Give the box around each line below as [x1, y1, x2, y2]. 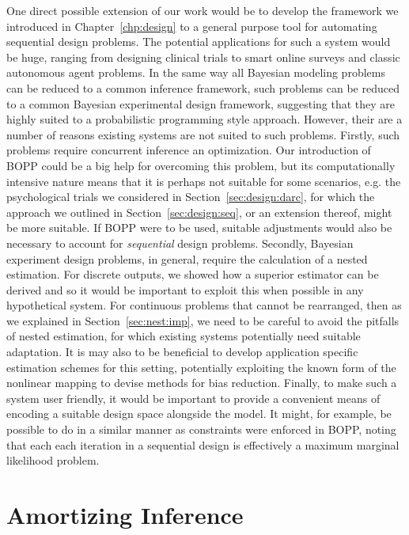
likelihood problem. [6, 452, 100, 469]
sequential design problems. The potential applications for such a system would [6, 33, 391, 50]
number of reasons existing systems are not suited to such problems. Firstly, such [6, 126, 400, 142]
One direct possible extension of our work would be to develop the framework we [6, 2, 399, 18]
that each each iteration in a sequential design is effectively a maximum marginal [6, 436, 400, 453]
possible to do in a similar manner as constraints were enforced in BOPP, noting [6, 421, 396, 438]
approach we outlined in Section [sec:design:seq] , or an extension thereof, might [6, 203, 392, 220]
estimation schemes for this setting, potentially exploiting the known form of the [6, 359, 396, 375]
